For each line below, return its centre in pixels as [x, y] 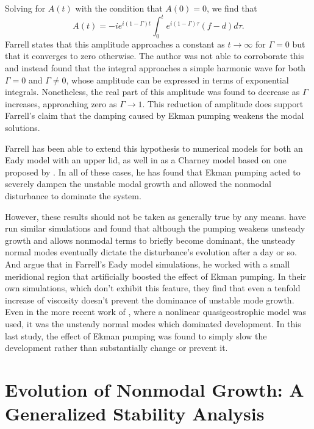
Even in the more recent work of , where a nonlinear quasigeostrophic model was [156, 312]
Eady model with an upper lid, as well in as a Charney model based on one [146, 160]
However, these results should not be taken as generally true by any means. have [155, 216]
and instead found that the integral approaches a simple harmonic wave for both [155, 68]
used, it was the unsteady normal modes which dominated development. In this [153, 323]
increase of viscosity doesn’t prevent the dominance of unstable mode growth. [150, 300]
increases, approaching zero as [61, 103]
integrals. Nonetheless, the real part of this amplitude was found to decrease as [152, 92]
